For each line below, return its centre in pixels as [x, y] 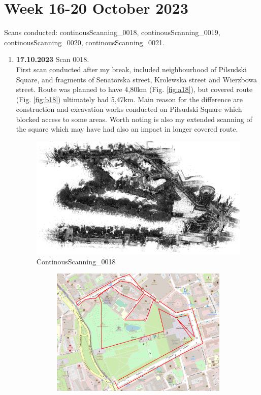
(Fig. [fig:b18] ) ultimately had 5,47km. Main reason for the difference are [129, 99]
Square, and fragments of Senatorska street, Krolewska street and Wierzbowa [137, 79]
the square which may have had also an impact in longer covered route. [127, 129]
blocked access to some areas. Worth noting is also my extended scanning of [134, 119]
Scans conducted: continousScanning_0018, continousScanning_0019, [112, 32]
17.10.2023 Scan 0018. [53, 59]
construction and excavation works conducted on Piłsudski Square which [129, 109]
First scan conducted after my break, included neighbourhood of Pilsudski [131, 69]
